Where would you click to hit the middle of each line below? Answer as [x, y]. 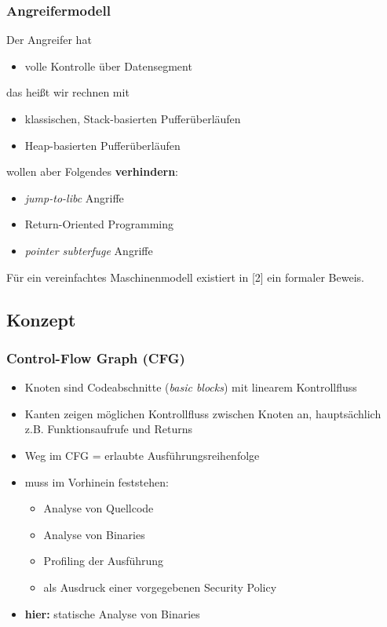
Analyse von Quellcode [99, 508]
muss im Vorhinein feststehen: [97, 481]
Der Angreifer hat [49, 40]
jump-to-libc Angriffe [74, 197]
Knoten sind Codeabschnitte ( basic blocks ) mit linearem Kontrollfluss [191, 387]
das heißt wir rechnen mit [68, 92]
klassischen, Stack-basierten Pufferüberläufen [133, 118]
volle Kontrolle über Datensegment [108, 66]
